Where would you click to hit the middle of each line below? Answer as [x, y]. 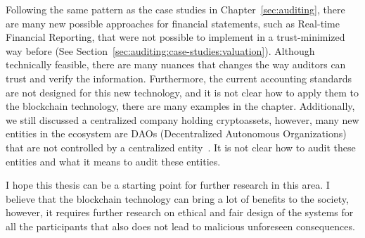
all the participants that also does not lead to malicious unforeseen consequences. [180, 226]
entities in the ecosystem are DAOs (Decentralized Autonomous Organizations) [176, 133]
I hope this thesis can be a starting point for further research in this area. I [168, 185]
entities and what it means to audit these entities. [113, 161]
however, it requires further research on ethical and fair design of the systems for [180, 212]
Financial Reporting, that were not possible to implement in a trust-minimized [175, 37]
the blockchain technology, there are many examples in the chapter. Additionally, [180, 106]
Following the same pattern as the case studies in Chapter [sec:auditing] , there [175, 9]
